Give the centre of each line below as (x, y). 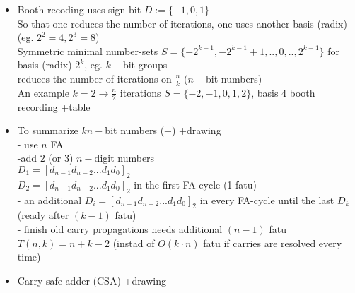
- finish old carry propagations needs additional (120, 228)
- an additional (50, 199)
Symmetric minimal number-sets (88, 50)
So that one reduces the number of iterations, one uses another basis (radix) (182, 23)
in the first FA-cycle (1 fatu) (195, 184)
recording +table (54, 106)
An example (43, 92)
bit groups (145, 65)
